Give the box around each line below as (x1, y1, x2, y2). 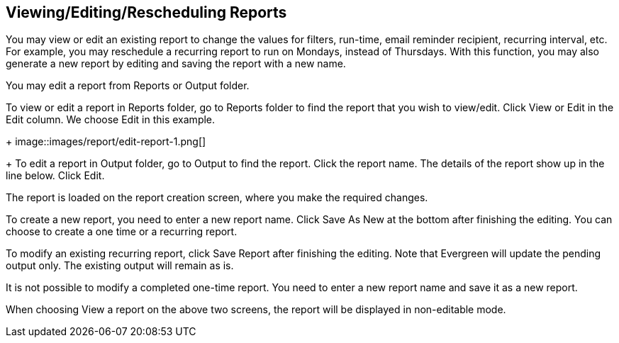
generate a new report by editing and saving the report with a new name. (6, 57, 346, 70)
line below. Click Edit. (6, 169, 105, 182)
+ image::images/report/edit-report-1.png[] (6, 135, 206, 148)
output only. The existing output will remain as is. (6, 259, 234, 272)
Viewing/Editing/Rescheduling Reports (6, 4, 287, 21)
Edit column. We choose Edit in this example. (6, 113, 216, 126)
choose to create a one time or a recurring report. (6, 225, 238, 238)
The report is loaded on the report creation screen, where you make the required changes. (6, 191, 428, 204)
